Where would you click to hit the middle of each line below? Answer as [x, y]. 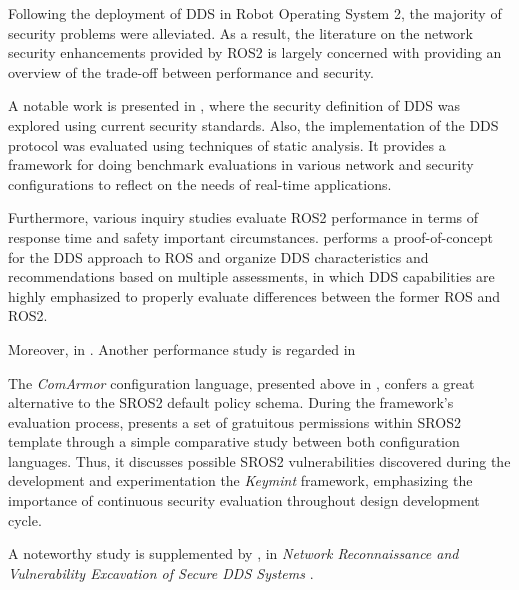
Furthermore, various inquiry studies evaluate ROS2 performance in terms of [243, 217]
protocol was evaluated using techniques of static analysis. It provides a [227, 144]
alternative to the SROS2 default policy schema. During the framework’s [231, 402]
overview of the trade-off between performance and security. [191, 71]
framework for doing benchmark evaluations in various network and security [241, 164]
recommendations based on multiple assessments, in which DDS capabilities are [251, 276]
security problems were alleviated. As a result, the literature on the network [240, 32]
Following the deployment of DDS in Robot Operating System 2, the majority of [255, 13]
